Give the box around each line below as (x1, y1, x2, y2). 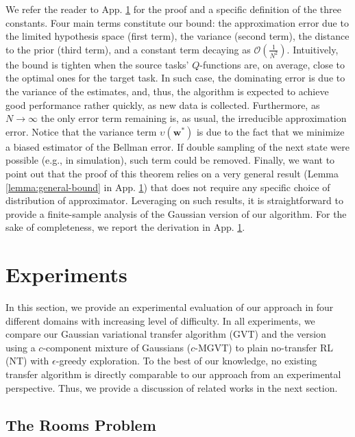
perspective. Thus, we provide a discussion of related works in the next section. (5, 380, 338, 395)
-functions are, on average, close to (199, 57, 345, 71)
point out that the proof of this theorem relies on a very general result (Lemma (5, 166, 339, 180)
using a (5, 340, 36, 354)
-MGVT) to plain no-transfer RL (195, 340, 333, 354)
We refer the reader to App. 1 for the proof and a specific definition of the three (5, 2, 341, 16)
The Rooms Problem (5, 414, 156, 435)
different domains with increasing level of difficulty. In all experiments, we (5, 313, 315, 327)
